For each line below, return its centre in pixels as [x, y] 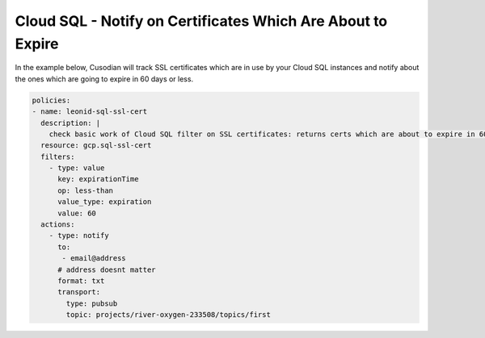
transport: [79, 292]
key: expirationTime [98, 179]
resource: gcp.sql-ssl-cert [96, 146]
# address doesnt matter [107, 269]
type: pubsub [92, 303]
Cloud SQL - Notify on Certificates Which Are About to [201, 21]
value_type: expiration [105, 202]
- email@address [94, 259]
